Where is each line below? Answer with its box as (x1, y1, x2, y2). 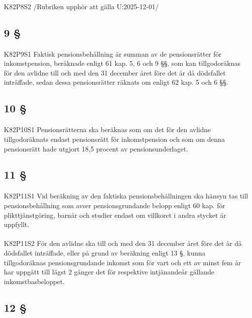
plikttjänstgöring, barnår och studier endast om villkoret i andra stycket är (4, 210, 226, 220)
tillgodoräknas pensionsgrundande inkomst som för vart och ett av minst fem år (4, 257, 241, 267)
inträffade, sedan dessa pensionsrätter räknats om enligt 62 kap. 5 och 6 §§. (4, 77, 228, 87)
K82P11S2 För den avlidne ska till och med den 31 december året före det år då (4, 238, 242, 248)
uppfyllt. (4, 219, 30, 229)
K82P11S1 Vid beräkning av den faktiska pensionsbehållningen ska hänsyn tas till (4, 191, 249, 201)
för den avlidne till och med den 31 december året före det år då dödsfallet (4, 67, 226, 77)
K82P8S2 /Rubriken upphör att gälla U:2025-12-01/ (4, 1, 159, 11)
